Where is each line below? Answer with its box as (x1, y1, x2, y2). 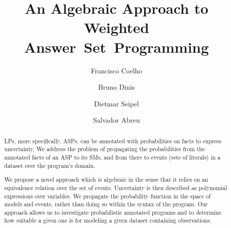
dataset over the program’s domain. (4, 161, 95, 169)
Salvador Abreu (93, 115, 140, 125)
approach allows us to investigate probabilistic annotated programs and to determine (4, 208, 222, 216)
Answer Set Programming (24, 36, 209, 57)
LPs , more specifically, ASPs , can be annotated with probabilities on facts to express (4, 136, 222, 145)
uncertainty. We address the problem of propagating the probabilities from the (4, 145, 205, 153)
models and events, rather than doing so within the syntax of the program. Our (4, 200, 208, 208)
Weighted (84, 17, 149, 37)
